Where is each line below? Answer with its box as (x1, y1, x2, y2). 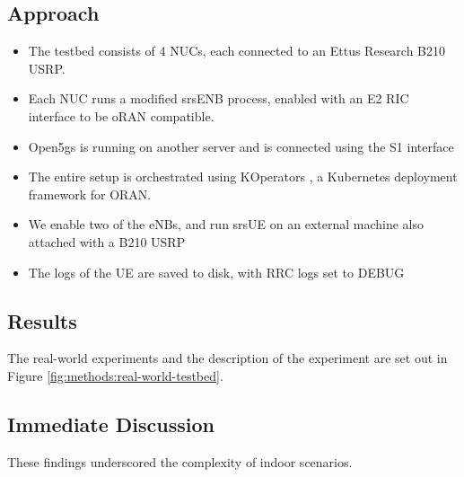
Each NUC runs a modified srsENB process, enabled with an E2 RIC (28, 89, 409, 108)
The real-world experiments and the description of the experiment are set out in (7, 349, 448, 367)
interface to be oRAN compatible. (28, 106, 214, 125)
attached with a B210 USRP (28, 232, 186, 251)
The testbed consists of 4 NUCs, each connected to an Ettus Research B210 (28, 41, 446, 60)
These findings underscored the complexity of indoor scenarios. (7, 452, 353, 471)
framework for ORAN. (28, 184, 152, 203)
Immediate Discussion (7, 410, 214, 437)
